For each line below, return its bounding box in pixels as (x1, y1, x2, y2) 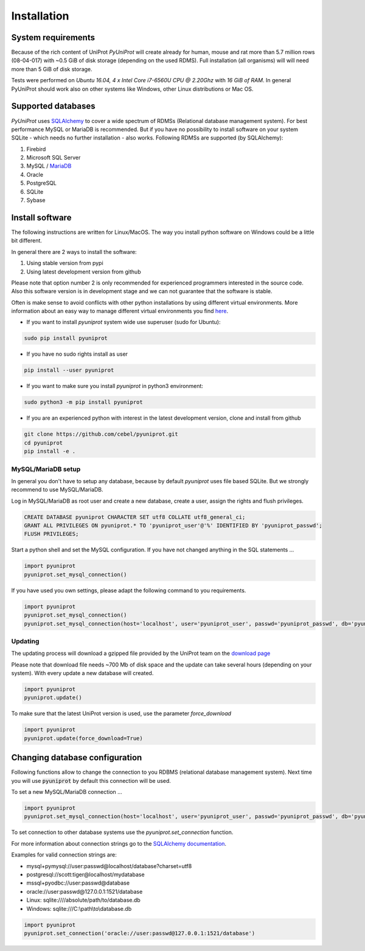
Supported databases (11, 101, 96, 111)
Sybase (26, 197, 46, 204)
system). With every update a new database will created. (11, 670, 154, 677)
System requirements (11, 32, 96, 43)
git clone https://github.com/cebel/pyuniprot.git (24, 431, 179, 438)
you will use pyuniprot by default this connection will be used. (11, 777, 172, 784)
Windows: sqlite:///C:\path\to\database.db (26, 905, 132, 912)
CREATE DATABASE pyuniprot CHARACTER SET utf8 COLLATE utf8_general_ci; (24, 514, 246, 520)
